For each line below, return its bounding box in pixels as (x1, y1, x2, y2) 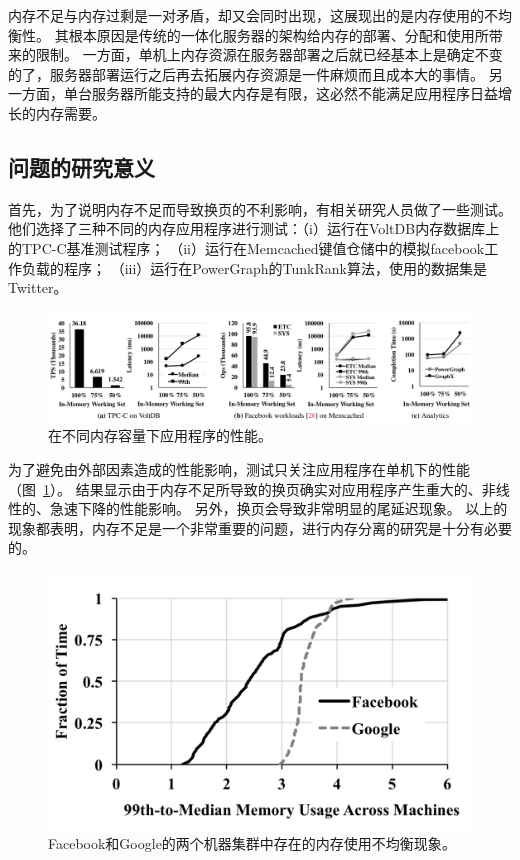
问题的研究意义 (8, 151, 155, 182)
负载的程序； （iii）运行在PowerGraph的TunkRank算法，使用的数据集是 (21, 257, 487, 278)
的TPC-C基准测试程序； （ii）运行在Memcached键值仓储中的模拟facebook (8, 237, 485, 258)
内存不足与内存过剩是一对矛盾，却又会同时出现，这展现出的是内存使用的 (8, 5, 484, 25)
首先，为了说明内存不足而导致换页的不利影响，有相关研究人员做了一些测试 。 (8, 198, 512, 219)
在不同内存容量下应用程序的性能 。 (48, 425, 272, 446)
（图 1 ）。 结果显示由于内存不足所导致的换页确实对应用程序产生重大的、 (8, 478, 482, 499)
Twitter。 (8, 277, 68, 298)
